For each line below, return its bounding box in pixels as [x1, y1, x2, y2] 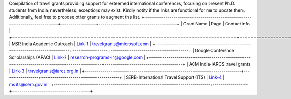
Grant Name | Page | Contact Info [183, 21, 250, 26]
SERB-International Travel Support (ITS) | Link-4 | [126, 74, 225, 80]
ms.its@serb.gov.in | [9, 81, 50, 87]
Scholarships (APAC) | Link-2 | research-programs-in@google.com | [9, 54, 145, 60]
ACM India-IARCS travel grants [189, 61, 251, 67]
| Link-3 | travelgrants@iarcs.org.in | [9, 68, 81, 74]
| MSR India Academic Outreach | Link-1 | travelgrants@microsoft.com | [9, 41, 152, 47]
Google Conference [194, 48, 235, 53]
